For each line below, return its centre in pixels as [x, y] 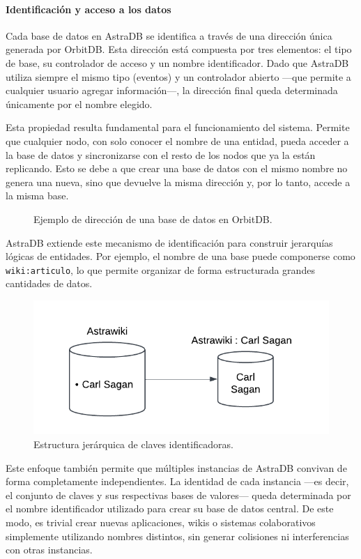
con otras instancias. [49, 550]
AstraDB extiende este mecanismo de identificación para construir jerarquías [169, 242]
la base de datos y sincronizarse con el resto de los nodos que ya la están [161, 154]
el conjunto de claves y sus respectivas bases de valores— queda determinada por [178, 495]
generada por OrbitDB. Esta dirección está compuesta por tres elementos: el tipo [179, 49]
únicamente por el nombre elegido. [79, 104]
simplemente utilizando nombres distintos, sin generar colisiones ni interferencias [177, 536]
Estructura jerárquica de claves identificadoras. [133, 444]
